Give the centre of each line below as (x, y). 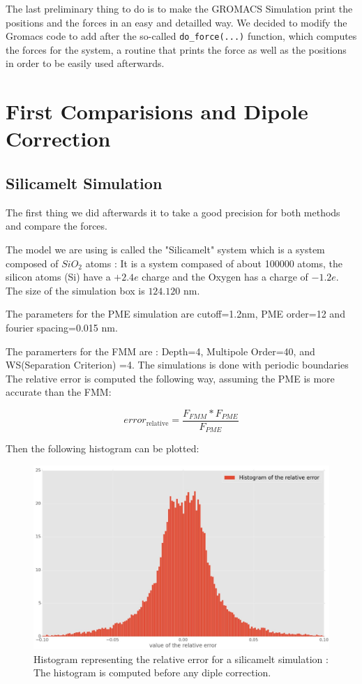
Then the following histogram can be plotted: (103, 448)
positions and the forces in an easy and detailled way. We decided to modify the (176, 22)
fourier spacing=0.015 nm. (62, 327)
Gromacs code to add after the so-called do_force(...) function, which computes (181, 36)
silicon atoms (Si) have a (58, 277)
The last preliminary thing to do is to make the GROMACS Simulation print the (179, 8)
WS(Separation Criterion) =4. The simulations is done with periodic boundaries (177, 365)
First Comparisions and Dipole (157, 111)
